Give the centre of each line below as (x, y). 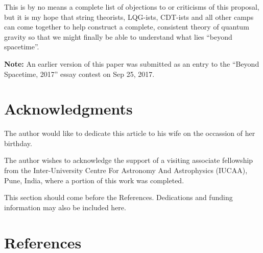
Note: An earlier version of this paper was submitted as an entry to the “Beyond (132, 63)
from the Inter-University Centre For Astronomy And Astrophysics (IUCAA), (126, 170)
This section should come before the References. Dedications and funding (118, 197)
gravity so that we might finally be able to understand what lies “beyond (118, 36)
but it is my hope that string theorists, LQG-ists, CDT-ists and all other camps (129, 17)
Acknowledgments (68, 109)
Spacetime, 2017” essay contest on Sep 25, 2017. (79, 74)
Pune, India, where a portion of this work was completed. (94, 180)
